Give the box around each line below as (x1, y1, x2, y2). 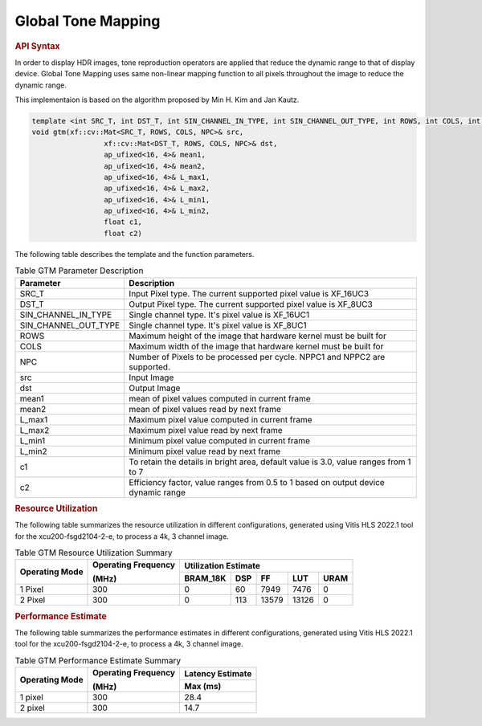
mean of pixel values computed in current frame (129, 393, 311, 404)
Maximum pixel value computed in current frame (129, 414, 312, 425)
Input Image (129, 372, 174, 383)
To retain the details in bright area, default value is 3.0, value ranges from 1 (129, 456, 411, 467)
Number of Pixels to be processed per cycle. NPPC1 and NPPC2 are (129, 351, 386, 362)
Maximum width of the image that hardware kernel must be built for (129, 341, 384, 352)
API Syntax (14, 40, 60, 51)
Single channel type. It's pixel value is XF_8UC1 (129, 320, 307, 331)
